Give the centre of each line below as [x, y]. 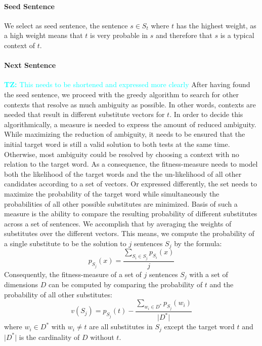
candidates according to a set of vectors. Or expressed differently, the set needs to [131, 184]
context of [20, 45]
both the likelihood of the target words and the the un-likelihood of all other [123, 174]
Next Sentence [30, 65]
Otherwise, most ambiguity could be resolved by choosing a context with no [122, 154]
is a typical [237, 35]
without [102, 337]
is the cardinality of [49, 337]
